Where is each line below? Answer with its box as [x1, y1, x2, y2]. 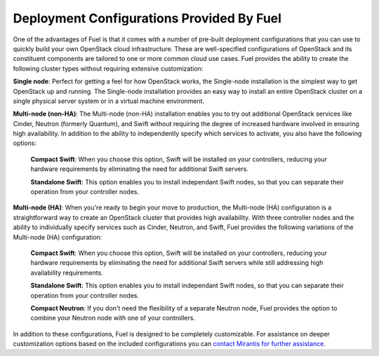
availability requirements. [30, 268, 103, 277]
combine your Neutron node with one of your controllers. [30, 314, 196, 322]
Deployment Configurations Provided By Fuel [13, 11, 282, 26]
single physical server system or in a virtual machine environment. [13, 97, 205, 105]
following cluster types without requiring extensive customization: [13, 64, 204, 73]
